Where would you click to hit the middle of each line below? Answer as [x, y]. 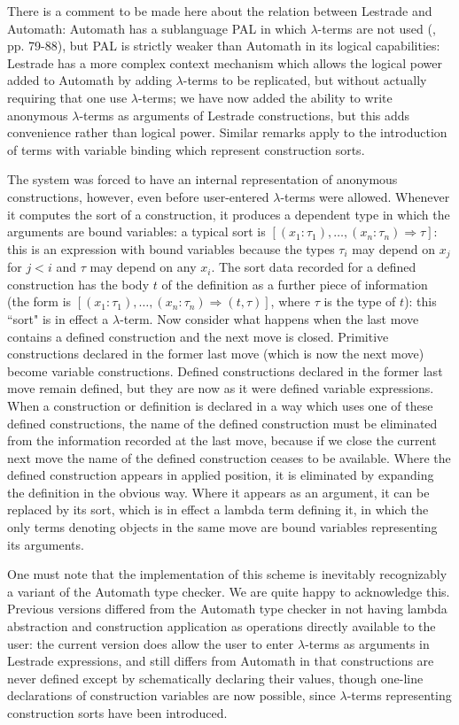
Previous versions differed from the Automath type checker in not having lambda [227, 609]
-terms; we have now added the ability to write [265, 97]
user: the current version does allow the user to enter [151, 643]
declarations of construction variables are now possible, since [171, 695]
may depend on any [143, 267]
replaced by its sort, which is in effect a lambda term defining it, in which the [218, 509]
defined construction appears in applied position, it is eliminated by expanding [221, 475]
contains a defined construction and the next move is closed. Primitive [198, 336]
